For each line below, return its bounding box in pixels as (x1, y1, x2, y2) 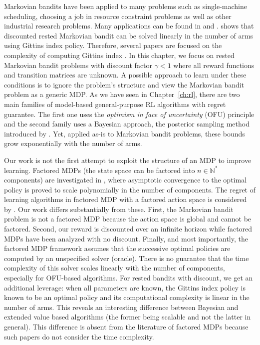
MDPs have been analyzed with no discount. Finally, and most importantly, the (4, 233, 248, 243)
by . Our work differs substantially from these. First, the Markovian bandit (4, 203, 234, 214)
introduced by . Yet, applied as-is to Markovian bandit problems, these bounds (4, 128, 245, 138)
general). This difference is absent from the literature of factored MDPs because (4, 321, 249, 331)
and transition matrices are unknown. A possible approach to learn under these (4, 69, 247, 80)
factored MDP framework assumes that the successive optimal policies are (4, 243, 231, 253)
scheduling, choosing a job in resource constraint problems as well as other (4, 10, 232, 21)
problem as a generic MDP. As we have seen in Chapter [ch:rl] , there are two (4, 89, 240, 99)
